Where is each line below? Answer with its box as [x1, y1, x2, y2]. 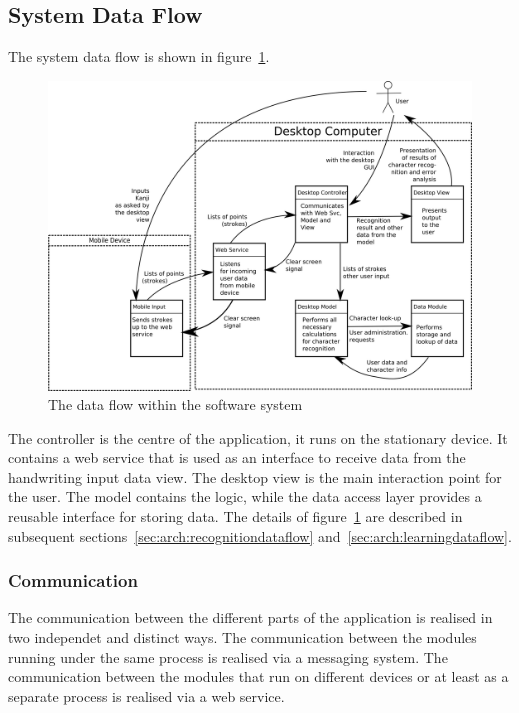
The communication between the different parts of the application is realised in [8, 607, 493, 628]
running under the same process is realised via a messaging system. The [8, 646, 448, 667]
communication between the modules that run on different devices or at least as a [8, 666, 509, 687]
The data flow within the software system [48, 394, 303, 415]
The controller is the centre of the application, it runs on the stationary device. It [8, 427, 508, 448]
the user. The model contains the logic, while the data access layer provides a [8, 486, 482, 507]
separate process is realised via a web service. [8, 685, 285, 706]
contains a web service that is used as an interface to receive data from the [8, 447, 466, 468]
